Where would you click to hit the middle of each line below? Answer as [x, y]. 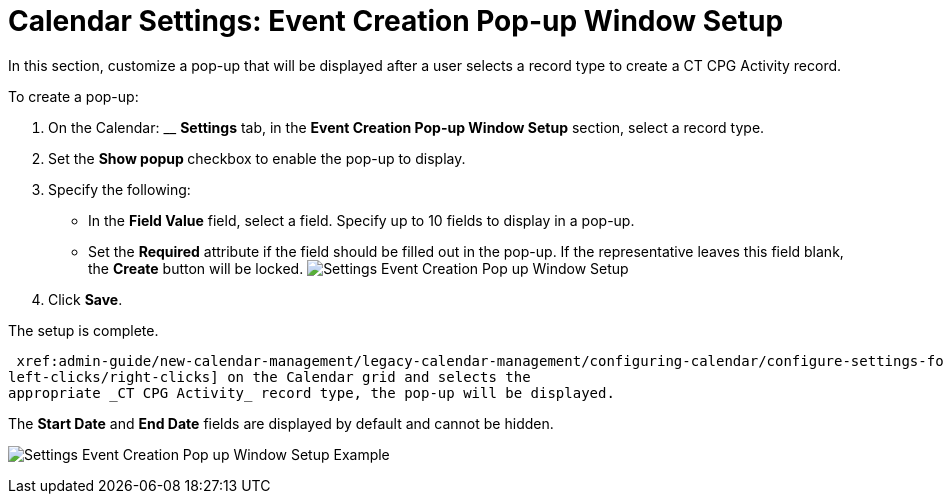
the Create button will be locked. [196, 268]
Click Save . [85, 299]
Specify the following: [119, 189]
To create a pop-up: [73, 96]
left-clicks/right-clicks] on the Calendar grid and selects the [269, 376]
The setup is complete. [83, 330]
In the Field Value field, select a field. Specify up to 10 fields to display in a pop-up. [361, 220]
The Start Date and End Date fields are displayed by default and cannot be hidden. [281, 423]
